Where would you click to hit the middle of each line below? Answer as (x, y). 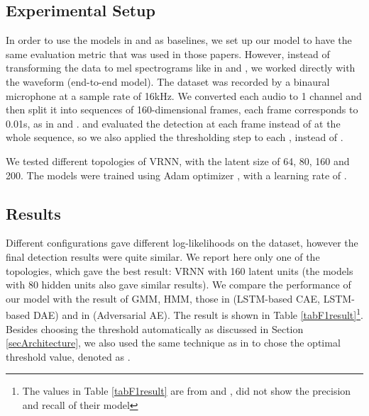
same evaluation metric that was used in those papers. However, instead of (168, 54)
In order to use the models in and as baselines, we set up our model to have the (179, 40)
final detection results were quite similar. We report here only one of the (163, 256)
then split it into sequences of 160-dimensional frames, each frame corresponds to (182, 109)
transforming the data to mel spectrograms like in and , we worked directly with (181, 68)
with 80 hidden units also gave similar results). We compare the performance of (178, 285)
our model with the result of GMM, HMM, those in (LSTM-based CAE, (163, 298)
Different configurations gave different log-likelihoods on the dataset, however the (182, 243)
